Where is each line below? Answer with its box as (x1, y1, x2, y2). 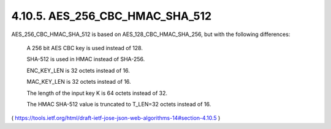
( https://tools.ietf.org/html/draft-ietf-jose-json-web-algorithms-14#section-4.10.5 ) (11, 114, 221, 122)
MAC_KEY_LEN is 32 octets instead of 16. (26, 78, 131, 86)
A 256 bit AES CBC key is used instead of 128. (26, 44, 143, 51)
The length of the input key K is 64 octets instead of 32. (26, 89, 168, 97)
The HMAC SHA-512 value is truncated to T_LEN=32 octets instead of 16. (26, 100, 211, 108)
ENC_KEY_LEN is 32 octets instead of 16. (26, 67, 130, 74)
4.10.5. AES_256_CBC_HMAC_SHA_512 (11, 9, 211, 23)
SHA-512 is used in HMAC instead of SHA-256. (26, 56, 145, 63)
